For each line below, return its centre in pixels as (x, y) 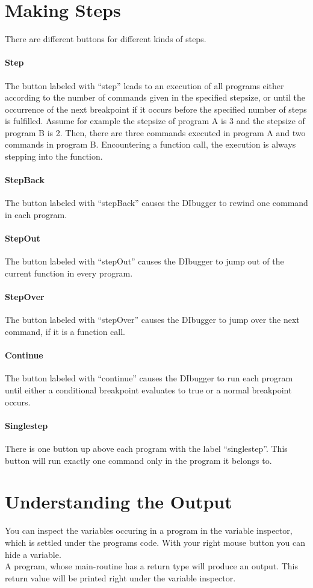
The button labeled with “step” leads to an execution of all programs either (144, 85)
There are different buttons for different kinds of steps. (106, 39)
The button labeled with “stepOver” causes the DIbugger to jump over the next (152, 320)
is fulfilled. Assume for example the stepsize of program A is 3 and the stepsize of (155, 121)
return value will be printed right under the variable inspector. (120, 577)
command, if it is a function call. (65, 332)
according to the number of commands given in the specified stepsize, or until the (155, 97)
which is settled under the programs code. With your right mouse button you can (155, 542)
